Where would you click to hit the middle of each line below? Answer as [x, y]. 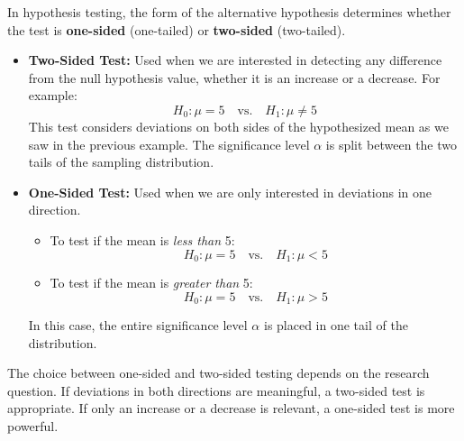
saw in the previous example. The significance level [169, 144]
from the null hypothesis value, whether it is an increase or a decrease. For [234, 77]
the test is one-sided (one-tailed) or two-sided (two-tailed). [177, 29]
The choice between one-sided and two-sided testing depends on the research [218, 373]
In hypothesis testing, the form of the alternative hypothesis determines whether [229, 12]
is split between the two [391, 144]
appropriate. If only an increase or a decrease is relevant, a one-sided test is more [231, 408]
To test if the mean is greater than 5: [151, 282]
